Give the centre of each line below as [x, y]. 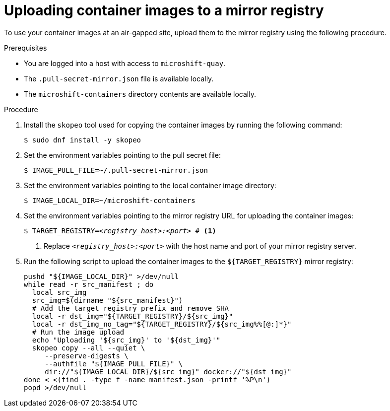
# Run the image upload [78, 332]
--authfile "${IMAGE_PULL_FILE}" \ [114, 364]
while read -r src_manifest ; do [89, 284]
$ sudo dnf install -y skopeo [83, 140]
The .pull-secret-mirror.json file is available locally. [119, 78]
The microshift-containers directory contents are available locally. [140, 94]
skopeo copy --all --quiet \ [89, 348]
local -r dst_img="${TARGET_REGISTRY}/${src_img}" [132, 316]
